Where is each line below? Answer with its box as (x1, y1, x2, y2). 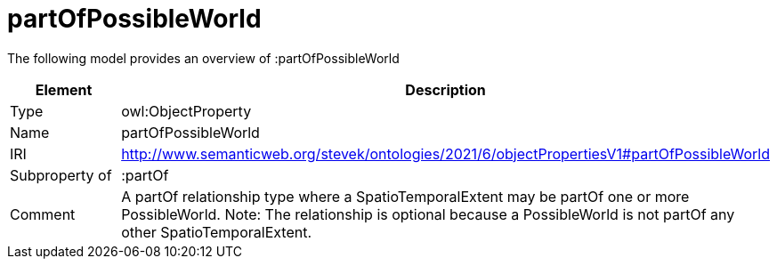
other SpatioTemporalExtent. (121, 222, 312, 241)
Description (405, 80, 486, 99)
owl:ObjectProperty (121, 101, 252, 120)
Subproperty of (10, 165, 112, 184)
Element (35, 80, 93, 99)
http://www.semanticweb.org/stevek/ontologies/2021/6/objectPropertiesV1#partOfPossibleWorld (121, 144, 770, 163)
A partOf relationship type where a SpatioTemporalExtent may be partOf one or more (121, 187, 690, 206)
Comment (10, 205, 76, 223)
